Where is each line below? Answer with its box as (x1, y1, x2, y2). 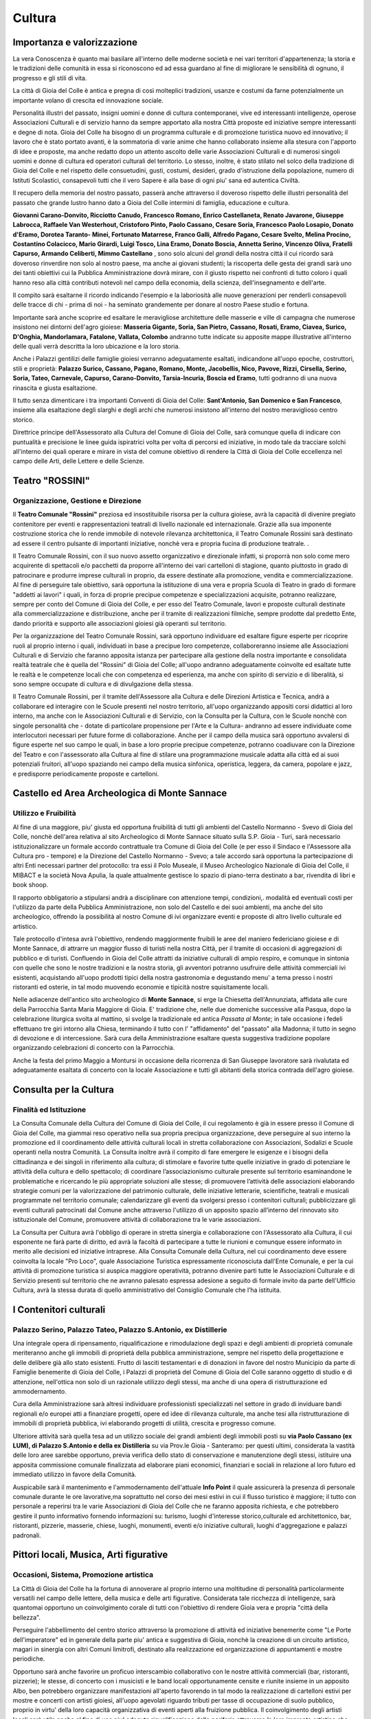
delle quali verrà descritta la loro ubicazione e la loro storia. (12, 342, 181, 350)
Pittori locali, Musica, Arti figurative (12, 1549, 168, 1561)
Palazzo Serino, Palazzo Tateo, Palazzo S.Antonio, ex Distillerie (12, 1324, 227, 1334)
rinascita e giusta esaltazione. (12, 384, 98, 392)
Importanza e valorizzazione (12, 36, 137, 48)
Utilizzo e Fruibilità (12, 809, 76, 818)
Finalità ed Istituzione (12, 1104, 87, 1114)
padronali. (12, 1531, 41, 1540)
